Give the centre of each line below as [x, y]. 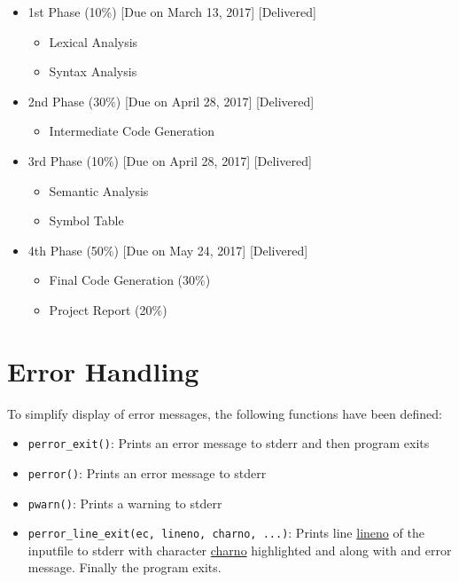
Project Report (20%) [108, 309]
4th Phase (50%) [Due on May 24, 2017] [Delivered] [168, 250]
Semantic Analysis [99, 190]
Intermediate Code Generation [132, 131]
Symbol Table [86, 220]
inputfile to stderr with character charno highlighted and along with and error [240, 550]
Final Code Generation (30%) [130, 280]
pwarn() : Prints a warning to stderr [125, 503]
